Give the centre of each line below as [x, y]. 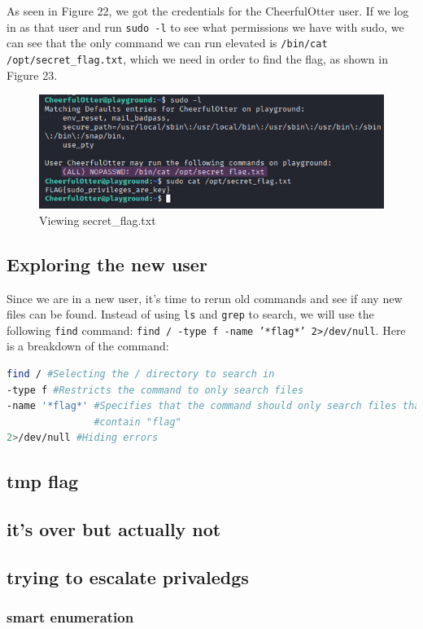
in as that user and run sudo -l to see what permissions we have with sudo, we [205, 26]
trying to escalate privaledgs [128, 576]
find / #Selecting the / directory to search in [141, 374]
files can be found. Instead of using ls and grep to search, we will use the [190, 314]
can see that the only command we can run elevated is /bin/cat [167, 43]
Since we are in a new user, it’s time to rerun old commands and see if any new [205, 298]
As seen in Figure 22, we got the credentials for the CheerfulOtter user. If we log [208, 11]
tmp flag [43, 481]
